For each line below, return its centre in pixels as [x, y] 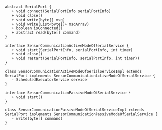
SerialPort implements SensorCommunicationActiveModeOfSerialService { [80, 76]
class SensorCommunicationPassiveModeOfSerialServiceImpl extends [75, 110]
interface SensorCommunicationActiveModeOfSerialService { [67, 46]
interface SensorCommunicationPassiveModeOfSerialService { [68, 93]
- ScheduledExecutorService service [49, 80]
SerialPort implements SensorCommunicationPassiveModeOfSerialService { [81, 114]
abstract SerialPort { [28, 7]
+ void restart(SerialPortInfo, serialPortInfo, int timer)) [76, 58]
